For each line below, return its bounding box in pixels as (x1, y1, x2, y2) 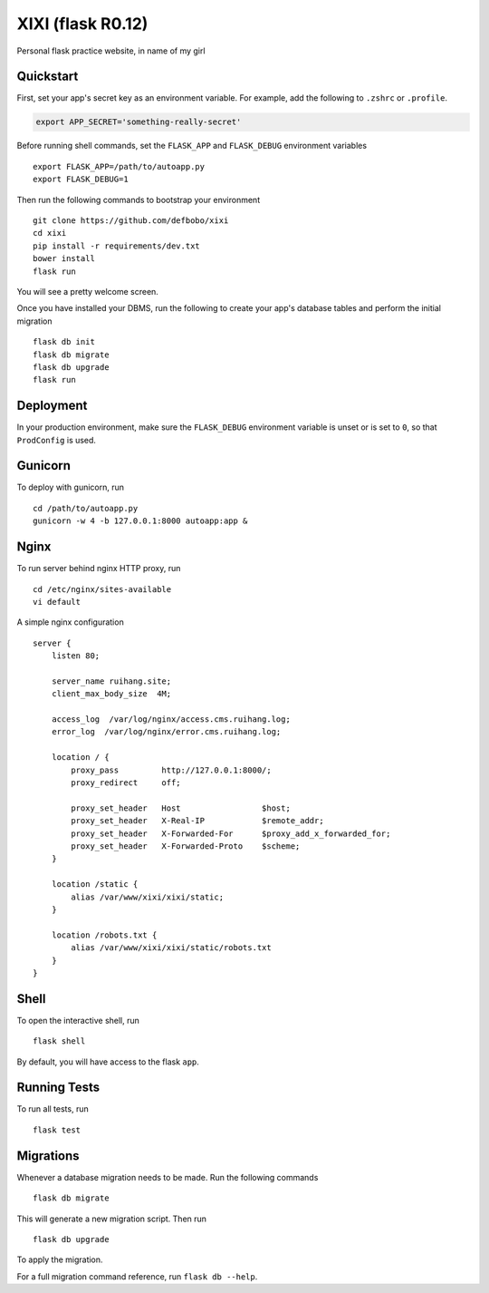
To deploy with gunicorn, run (16, 481, 125, 493)
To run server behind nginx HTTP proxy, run (16, 563, 181, 574)
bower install (33, 254, 95, 264)
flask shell (33, 1036, 86, 1046)
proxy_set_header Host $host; (71, 802, 292, 813)
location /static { (51, 880, 139, 890)
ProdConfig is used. (16, 434, 97, 445)
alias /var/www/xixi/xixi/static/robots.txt (71, 943, 272, 953)
